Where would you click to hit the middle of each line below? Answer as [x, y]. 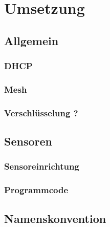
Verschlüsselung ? [41, 112]
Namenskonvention [55, 218]
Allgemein [31, 40]
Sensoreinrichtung [42, 166]
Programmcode [36, 190]
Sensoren [28, 141]
